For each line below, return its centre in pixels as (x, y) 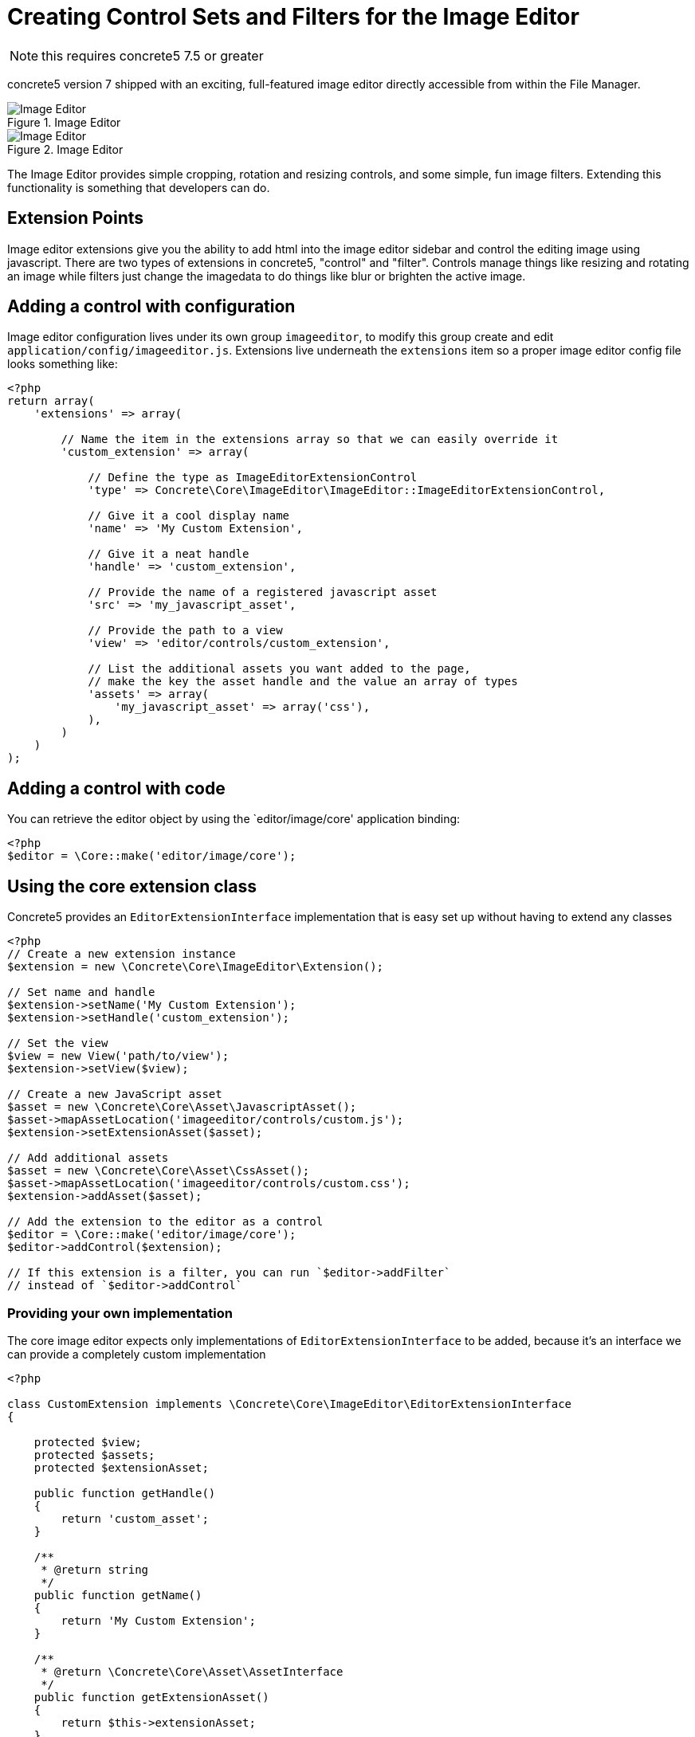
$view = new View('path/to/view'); (118, 1056)
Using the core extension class (132, 886)
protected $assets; (94, 1455)
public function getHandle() (125, 1493)
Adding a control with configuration (151, 307)
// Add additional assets (88, 1158)
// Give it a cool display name (189, 516)
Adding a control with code (116, 788)
